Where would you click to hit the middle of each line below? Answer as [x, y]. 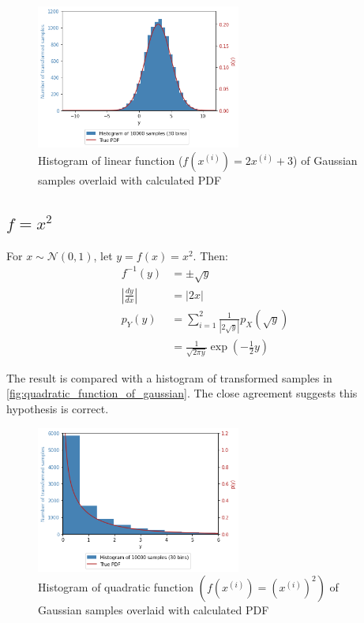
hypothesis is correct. [58, 409]
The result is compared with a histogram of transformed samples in [169, 377]
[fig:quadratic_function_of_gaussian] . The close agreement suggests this [182, 393]
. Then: [210, 255]
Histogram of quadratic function [116, 587]
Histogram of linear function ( [111, 160]
